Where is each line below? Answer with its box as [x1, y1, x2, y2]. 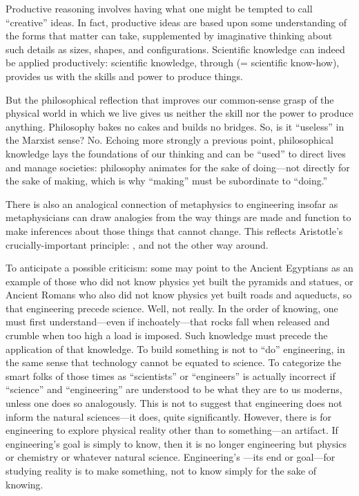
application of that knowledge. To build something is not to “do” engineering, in [6, 341, 345, 356]
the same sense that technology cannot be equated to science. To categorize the [6, 355, 341, 370]
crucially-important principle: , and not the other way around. [6, 237, 269, 251]
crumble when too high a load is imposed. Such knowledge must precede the [6, 328, 328, 343]
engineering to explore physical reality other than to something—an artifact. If [6, 423, 338, 437]
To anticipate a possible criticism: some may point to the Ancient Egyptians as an [6, 260, 353, 275]
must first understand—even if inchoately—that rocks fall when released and [6, 314, 330, 329]
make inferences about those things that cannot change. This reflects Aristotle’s [6, 223, 343, 238]
